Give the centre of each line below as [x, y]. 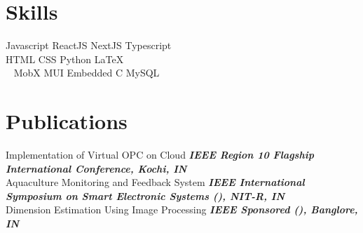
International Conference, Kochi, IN [96, 168]
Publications [67, 121]
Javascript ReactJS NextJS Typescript [89, 45]
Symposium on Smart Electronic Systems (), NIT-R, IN [145, 195]
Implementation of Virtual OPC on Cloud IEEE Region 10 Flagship [160, 155]
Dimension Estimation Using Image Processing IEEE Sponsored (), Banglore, [182, 209]
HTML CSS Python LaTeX [65, 59]
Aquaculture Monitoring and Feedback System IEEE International [155, 182]
